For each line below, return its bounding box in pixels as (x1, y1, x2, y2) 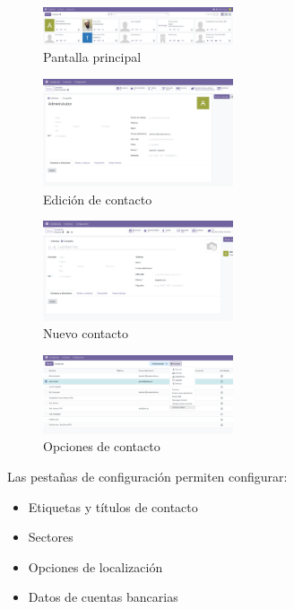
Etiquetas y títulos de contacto (28, 497, 198, 516)
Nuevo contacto (43, 324, 128, 343)
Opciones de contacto (43, 437, 160, 456)
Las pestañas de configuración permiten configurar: (7, 467, 288, 485)
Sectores (28, 527, 73, 546)
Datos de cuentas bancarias (28, 587, 178, 606)
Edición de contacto (43, 189, 152, 208)
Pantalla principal (43, 48, 142, 66)
